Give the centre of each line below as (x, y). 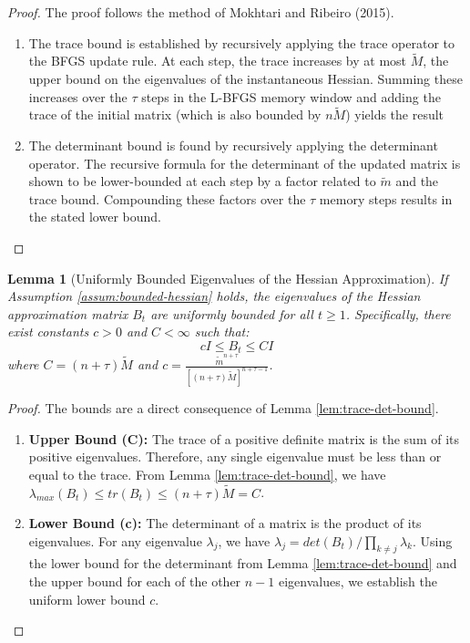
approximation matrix (68, 313)
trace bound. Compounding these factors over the (167, 198)
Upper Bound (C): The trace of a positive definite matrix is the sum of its (244, 438)
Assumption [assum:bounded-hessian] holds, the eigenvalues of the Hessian (214, 296)
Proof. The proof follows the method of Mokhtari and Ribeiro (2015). (201, 12)
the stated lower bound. (95, 217)
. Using (432, 540)
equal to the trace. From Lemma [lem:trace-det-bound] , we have (207, 474)
